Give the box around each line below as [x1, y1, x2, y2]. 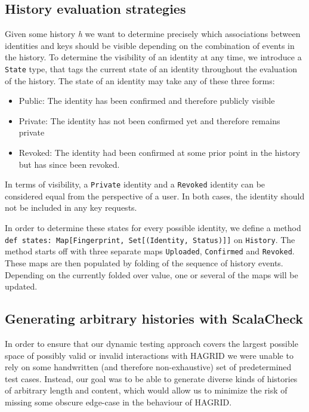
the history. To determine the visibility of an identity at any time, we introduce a [5, 51, 302, 63]
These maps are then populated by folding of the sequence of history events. [5, 256, 283, 269]
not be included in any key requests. [5, 201, 137, 214]
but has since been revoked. [18, 158, 120, 170]
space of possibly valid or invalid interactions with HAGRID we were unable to [5, 349, 293, 361]
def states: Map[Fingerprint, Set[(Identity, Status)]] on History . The [5, 233, 295, 245]
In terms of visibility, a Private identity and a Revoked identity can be [5, 178, 265, 190]
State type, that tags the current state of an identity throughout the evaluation [5, 62, 297, 75]
